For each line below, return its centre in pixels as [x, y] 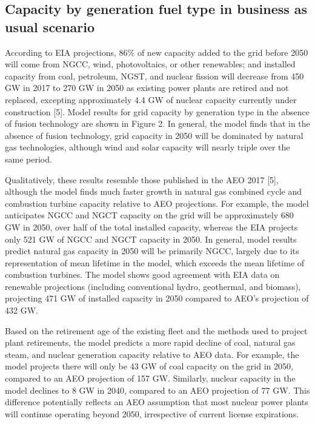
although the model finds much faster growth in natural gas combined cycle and [153, 191]
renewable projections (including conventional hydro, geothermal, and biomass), [153, 286]
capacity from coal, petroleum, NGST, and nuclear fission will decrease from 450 [154, 76]
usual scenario [50, 26]
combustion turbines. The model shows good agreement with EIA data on [142, 274]
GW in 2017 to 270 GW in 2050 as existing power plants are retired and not [147, 88]
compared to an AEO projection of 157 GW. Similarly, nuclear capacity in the [150, 378]
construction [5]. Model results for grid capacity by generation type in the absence [157, 111]
